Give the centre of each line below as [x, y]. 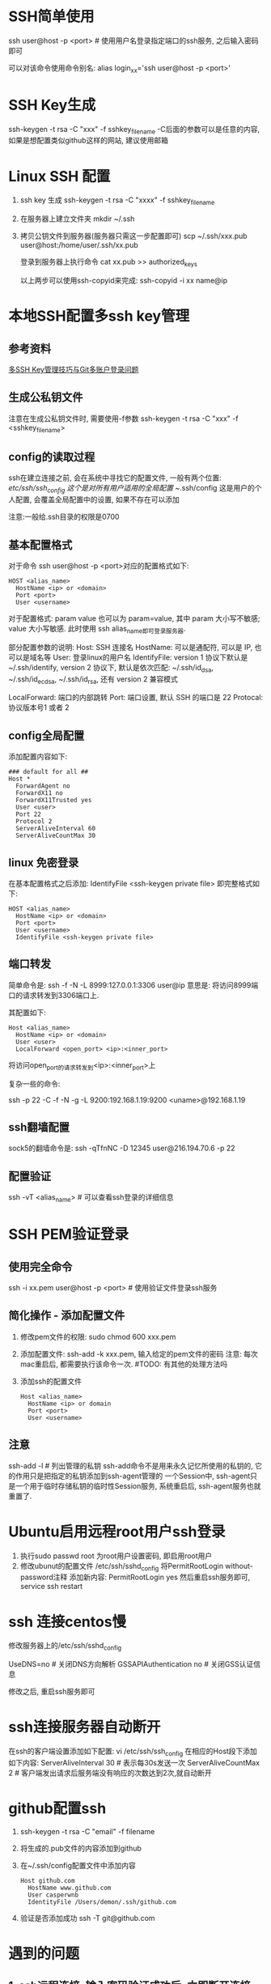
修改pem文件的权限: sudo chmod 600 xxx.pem [98, 1336]
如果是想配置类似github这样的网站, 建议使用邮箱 [88, 140]
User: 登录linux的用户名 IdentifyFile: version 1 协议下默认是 [150, 657]
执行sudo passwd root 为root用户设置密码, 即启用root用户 [116, 1556]
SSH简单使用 [51, 17]
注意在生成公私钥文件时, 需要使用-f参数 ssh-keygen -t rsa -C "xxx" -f [123, 418]
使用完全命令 [40, 1266]
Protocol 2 [34, 822]
